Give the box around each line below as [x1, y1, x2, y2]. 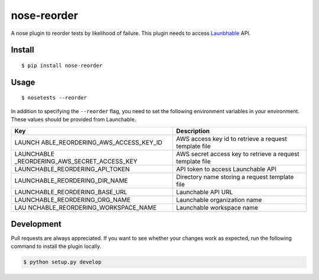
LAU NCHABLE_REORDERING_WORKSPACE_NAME [14, 203, 157, 211]
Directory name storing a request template [176, 172, 294, 181]
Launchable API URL [176, 188, 233, 196]
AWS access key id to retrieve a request [176, 134, 287, 143]
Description [176, 127, 210, 135]
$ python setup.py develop [23, 259, 102, 266]
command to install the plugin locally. [11, 243, 102, 250]
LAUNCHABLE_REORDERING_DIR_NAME [14, 176, 128, 185]
